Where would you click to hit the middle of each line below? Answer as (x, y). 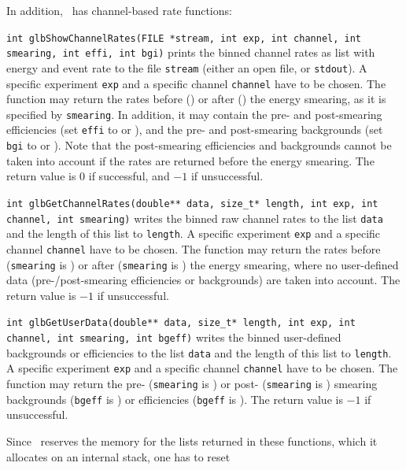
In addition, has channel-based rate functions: (119, 10)
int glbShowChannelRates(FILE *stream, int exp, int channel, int (184, 38)
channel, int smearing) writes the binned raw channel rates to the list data (195, 218)
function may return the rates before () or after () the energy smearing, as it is (196, 99)
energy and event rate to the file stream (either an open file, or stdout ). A (187, 67)
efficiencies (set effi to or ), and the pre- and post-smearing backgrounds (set (195, 130)
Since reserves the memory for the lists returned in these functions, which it (192, 440)
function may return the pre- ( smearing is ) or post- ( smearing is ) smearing (192, 384)
